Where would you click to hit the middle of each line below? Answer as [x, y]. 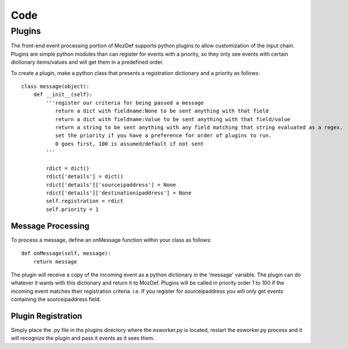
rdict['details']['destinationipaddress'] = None [119, 193]
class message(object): [55, 86]
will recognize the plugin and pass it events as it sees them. [83, 338]
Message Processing [50, 226]
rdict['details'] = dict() [85, 177]
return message [55, 261]
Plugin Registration [46, 316]
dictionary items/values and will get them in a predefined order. [87, 62]
